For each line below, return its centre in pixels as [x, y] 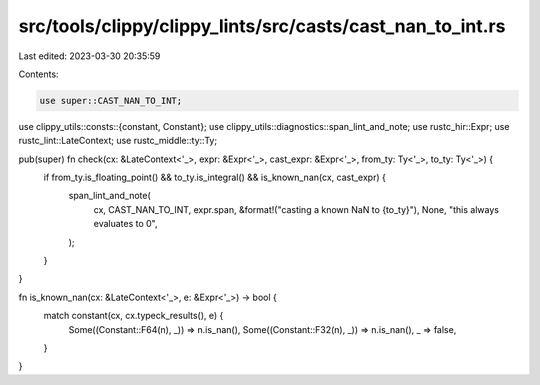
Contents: [38, 74]
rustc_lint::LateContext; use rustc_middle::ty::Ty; [118, 141]
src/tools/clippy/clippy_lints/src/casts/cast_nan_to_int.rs [262, 26]
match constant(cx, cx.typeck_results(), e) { [133, 316]
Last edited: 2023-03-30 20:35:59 [89, 56]
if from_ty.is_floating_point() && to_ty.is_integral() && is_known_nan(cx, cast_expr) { [215, 177]
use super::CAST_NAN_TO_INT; [111, 100]
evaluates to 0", [126, 224]
